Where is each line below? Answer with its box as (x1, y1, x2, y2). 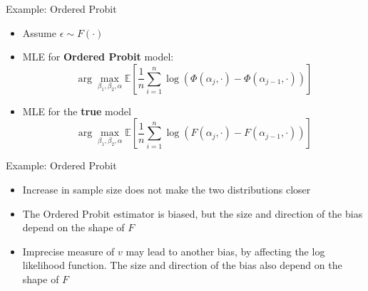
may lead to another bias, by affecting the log (126, 243, 325, 258)
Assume (22, 25, 56, 40)
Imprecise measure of (22, 243, 115, 258)
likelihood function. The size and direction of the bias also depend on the (22, 258, 342, 273)
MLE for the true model (22, 103, 131, 118)
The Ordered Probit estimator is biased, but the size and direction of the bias (22, 206, 363, 221)
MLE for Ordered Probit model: (22, 49, 174, 64)
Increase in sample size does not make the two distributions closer (22, 181, 311, 196)
